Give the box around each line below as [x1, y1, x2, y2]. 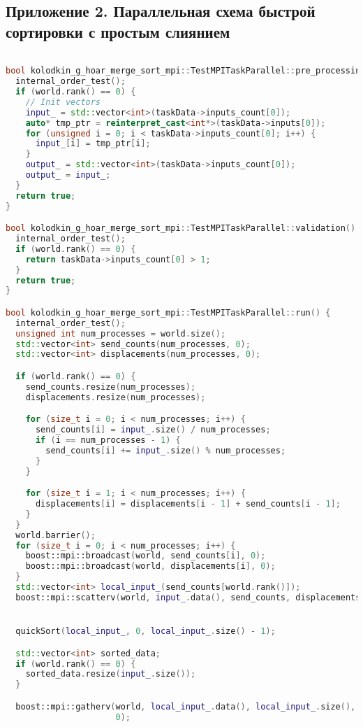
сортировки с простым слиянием [6, 20, 230, 42]
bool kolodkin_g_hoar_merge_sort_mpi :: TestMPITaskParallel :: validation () [6, 223, 356, 234]
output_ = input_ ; [25, 170, 111, 180]
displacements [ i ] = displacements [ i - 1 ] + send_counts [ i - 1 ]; [35, 499, 341, 509]
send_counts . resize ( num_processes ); [25, 381, 196, 392]
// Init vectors [25, 97, 101, 107]
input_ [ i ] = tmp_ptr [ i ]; [35, 139, 151, 149]
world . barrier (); [15, 530, 96, 540]
